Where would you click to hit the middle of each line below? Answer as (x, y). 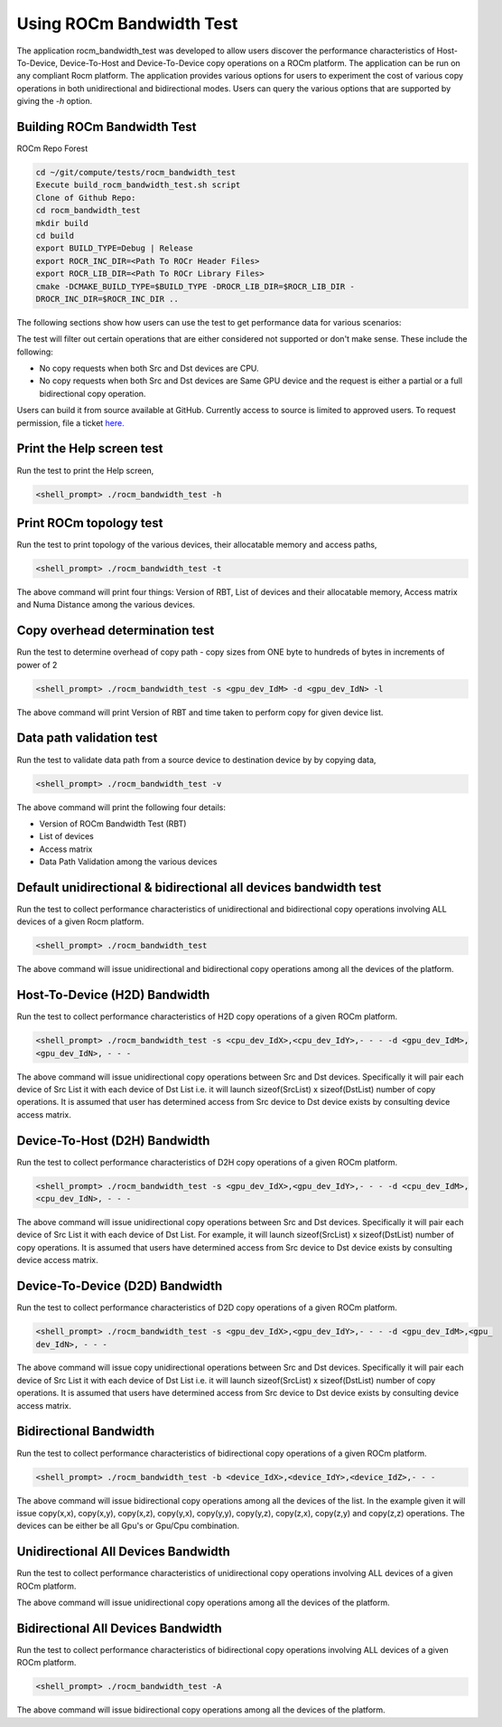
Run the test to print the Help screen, (85, 470)
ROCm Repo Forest (52, 148)
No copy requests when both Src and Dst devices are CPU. (149, 368)
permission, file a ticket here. (71, 423)
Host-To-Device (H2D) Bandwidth (113, 995)
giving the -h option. (55, 101)
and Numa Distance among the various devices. (106, 605)
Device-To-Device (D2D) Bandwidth (120, 1286)
